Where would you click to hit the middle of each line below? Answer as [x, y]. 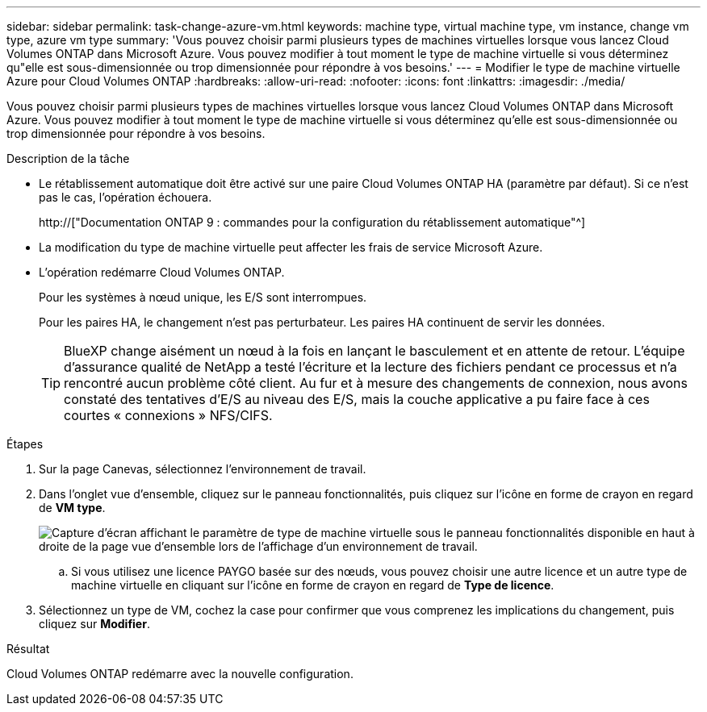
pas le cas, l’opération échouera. [126, 197]
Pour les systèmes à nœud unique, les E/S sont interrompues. [203, 297]
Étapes [25, 444]
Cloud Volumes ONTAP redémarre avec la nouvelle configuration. [180, 674]
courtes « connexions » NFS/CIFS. [168, 415]
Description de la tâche [68, 158]
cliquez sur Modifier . [94, 624]
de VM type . [72, 508]
